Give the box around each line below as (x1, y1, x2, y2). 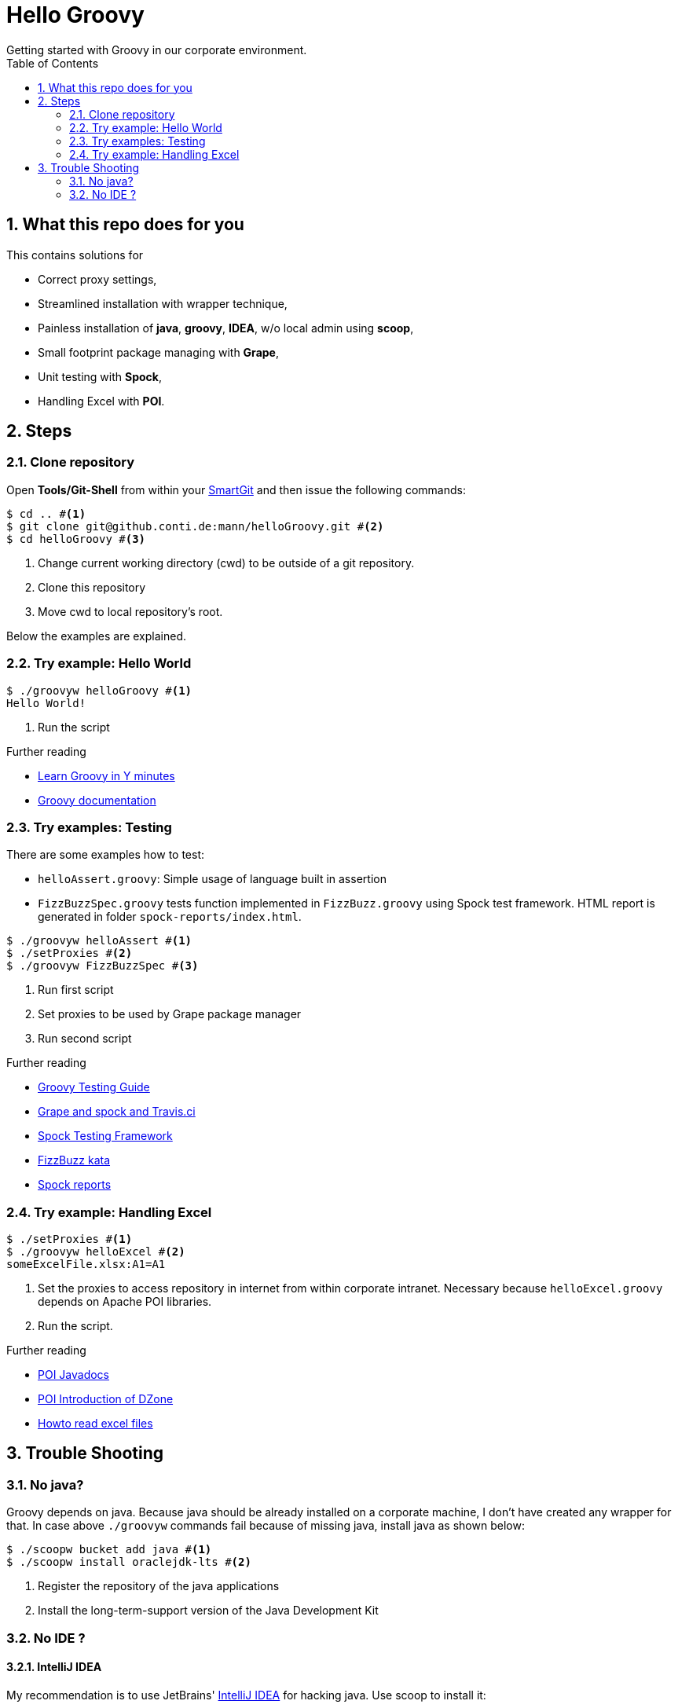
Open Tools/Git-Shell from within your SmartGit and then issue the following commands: (6, 482, 466, 497)
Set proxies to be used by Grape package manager (38, 1007, 302, 1021)
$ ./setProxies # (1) (6, 1233, 133, 1246)
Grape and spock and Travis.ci (38, 1105, 196, 1119)
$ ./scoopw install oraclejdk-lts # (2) (6, 1556, 251, 1569)
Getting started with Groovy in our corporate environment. (6, 42, 307, 57)
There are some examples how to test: (6, 848, 205, 862)
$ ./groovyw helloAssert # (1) (6, 934, 192, 947)
